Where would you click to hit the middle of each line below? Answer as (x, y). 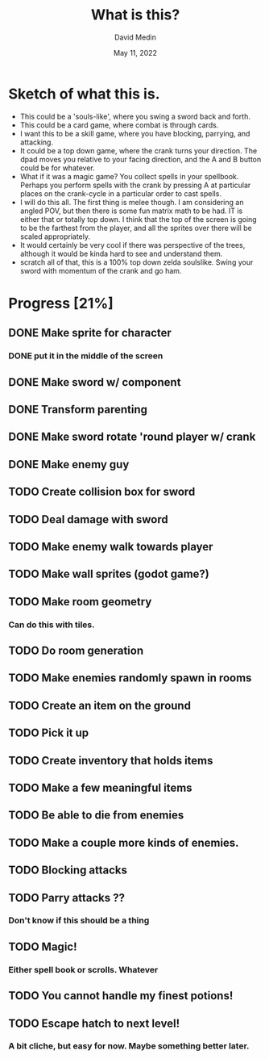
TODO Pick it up (49, 733)
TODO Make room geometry (80, 602)
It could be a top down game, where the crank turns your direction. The (139, 150)
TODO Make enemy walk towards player (111, 546)
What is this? (135, 15)
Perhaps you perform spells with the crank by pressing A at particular (135, 185)
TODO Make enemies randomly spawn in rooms (130, 678)
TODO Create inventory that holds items (111, 760)
